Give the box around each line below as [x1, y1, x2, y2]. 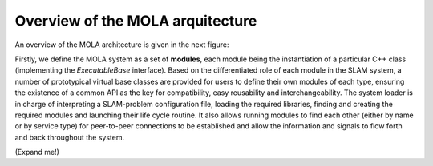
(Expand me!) [14, 148, 60, 157]
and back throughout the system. [14, 132, 124, 142]
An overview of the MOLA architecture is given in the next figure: [14, 40, 229, 49]
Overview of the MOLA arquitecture [14, 12, 257, 30]
